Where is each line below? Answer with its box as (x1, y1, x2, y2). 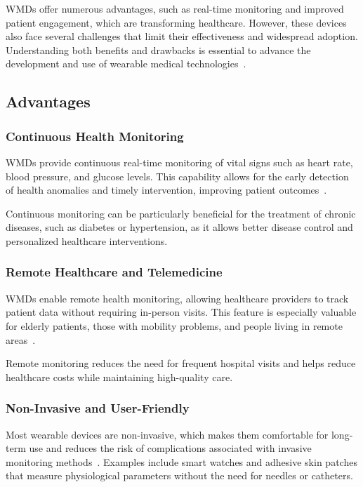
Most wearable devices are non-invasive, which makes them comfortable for (6, 427, 329, 441)
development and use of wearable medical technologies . (6, 56, 246, 71)
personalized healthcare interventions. (6, 233, 168, 248)
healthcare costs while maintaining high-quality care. (6, 369, 233, 384)
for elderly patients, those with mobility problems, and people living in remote (6, 318, 343, 333)
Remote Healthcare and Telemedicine (6, 263, 223, 281)
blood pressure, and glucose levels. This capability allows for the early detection (6, 168, 349, 183)
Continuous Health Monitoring (6, 127, 184, 145)
